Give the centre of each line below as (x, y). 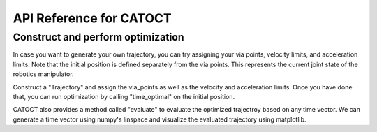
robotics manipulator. (43, 74)
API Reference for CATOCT (92, 18)
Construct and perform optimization (98, 37)
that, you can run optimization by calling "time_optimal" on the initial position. (124, 96)
